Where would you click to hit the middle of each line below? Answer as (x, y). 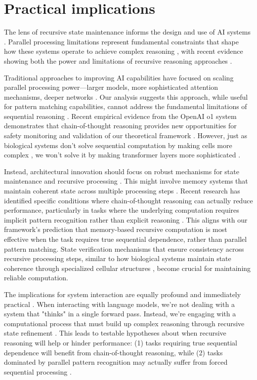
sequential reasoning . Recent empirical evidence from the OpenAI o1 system (120, 116)
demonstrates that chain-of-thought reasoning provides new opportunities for (120, 126)
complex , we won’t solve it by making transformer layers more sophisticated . (122, 155)
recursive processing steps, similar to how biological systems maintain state (118, 258)
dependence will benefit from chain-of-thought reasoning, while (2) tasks (113, 352)
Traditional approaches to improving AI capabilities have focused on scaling (119, 77)
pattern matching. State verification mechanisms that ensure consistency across (124, 248)
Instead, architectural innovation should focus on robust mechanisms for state (122, 171)
